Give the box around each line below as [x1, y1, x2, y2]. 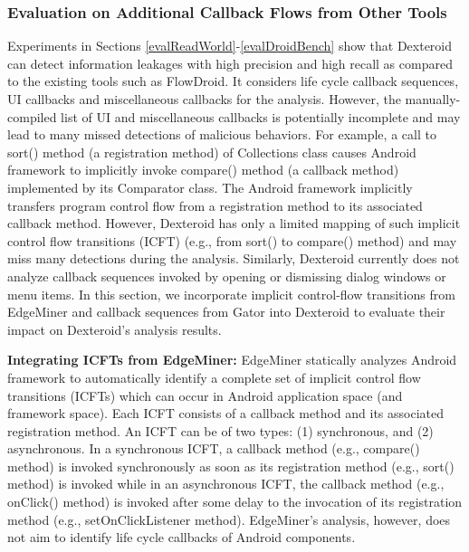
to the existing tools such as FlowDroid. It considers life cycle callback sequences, [7, 71, 459, 90]
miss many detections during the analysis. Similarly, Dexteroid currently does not [7, 249, 460, 268]
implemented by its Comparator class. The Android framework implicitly [7, 177, 413, 196]
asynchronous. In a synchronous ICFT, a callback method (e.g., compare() [7, 439, 420, 458]
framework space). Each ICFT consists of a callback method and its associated [7, 404, 445, 423]
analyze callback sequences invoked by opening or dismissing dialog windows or [7, 266, 446, 285]
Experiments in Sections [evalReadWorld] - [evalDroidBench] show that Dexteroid [7, 36, 453, 55]
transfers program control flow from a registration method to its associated [7, 195, 423, 214]
